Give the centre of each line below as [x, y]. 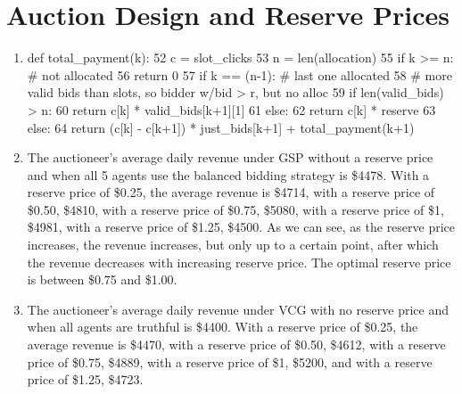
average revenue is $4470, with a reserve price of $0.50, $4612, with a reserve [236, 345]
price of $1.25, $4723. [85, 379]
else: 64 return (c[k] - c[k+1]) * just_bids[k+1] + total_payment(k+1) [221, 127]
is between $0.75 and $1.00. [102, 279]
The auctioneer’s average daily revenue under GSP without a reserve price [230, 157]
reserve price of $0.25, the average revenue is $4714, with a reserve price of [231, 192]
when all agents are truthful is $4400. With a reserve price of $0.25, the [223, 327]
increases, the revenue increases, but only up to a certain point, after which [233, 245]
